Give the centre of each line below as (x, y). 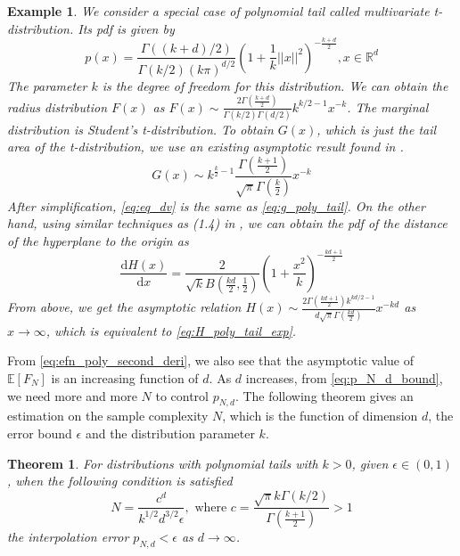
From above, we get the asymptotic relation (124, 307)
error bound (40, 433)
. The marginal (388, 106)
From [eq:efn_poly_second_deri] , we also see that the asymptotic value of (210, 360)
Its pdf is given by (126, 28)
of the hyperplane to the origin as (98, 240)
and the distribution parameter (170, 433)
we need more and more (72, 395)
